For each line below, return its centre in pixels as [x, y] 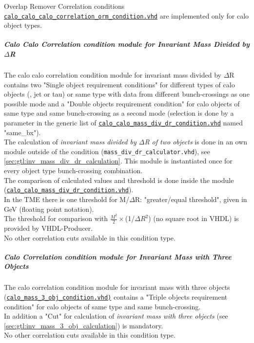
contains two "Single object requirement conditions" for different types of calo [119, 84]
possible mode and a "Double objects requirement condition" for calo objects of [122, 103]
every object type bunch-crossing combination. [73, 171]
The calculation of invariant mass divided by [70, 142]
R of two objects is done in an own [196, 142]
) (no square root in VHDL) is [194, 218]
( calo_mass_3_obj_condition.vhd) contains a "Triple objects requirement [116, 296]
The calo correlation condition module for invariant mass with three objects [117, 287]
